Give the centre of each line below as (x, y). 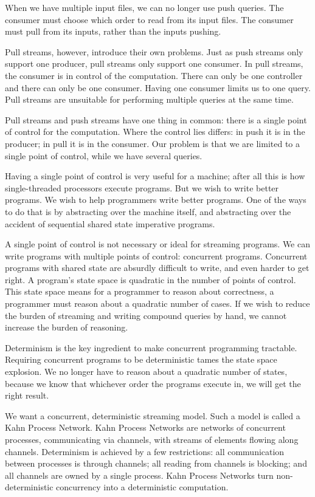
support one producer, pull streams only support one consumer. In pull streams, (154, 63)
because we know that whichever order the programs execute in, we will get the (153, 383)
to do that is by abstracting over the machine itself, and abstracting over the (148, 211)
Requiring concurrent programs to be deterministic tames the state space (141, 359)
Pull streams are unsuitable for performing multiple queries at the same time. (149, 99)
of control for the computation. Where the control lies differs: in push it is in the (155, 132)
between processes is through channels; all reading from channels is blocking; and (156, 463)
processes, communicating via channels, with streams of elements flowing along (152, 439)
